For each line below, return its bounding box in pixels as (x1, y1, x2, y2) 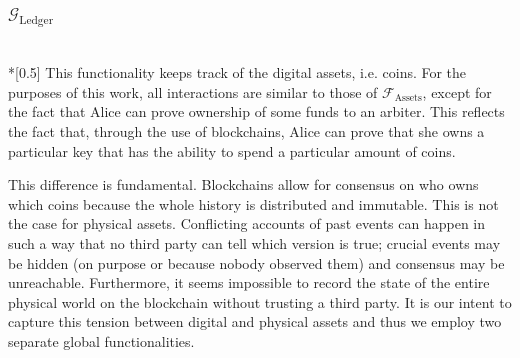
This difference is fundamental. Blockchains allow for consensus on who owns (8, 174, 479, 195)
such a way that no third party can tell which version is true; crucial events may (8, 232, 501, 253)
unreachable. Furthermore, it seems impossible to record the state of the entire (8, 272, 490, 293)
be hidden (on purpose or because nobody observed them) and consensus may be (8, 252, 505, 273)
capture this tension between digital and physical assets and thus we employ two (8, 311, 502, 332)
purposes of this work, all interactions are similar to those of (8, 81, 378, 102)
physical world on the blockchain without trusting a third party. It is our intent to (8, 291, 512, 312)
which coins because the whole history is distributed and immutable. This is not (8, 193, 499, 214)
